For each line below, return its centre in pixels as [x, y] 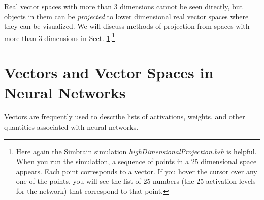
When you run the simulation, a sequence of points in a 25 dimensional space [136, 161]
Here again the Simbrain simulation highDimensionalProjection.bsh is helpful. [136, 151]
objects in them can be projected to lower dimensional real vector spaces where [126, 16]
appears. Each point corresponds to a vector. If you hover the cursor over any [137, 171]
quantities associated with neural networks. [71, 126]
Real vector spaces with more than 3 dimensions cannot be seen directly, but [124, 6]
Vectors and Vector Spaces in [109, 73]
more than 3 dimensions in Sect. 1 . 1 [60, 37]
